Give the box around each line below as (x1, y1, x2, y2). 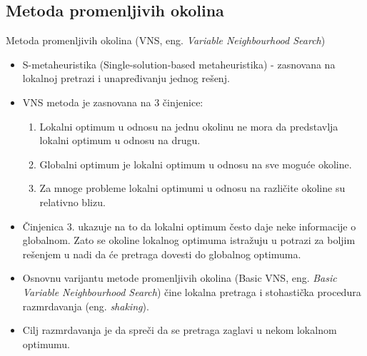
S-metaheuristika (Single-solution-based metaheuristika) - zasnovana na (22, 56, 336, 71)
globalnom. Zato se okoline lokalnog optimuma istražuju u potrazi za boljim (22, 233, 356, 248)
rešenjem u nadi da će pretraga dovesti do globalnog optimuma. (22, 246, 301, 261)
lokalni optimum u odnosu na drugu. (39, 133, 201, 148)
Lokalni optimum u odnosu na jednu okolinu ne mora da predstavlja (39, 118, 338, 133)
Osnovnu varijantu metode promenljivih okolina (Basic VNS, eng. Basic (22, 270, 337, 285)
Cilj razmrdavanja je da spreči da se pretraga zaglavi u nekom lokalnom (22, 322, 337, 337)
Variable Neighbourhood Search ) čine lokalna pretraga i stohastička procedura (22, 284, 361, 299)
